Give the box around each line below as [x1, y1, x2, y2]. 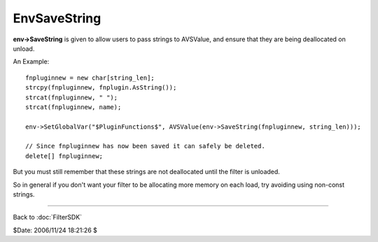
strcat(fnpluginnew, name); [25, 103, 122, 111]
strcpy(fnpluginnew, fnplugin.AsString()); [25, 84, 177, 92]
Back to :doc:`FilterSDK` [13, 213, 83, 222]
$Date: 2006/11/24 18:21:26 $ [13, 226, 97, 234]
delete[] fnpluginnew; [25, 152, 104, 160]
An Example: [13, 57, 50, 66]
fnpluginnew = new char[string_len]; [25, 73, 155, 82]
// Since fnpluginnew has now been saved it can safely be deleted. [25, 142, 265, 150]
